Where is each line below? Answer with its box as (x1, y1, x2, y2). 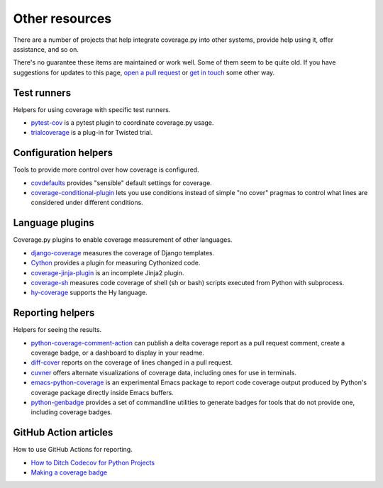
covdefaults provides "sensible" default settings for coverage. (30, 178, 212, 187)
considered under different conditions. (30, 199, 143, 207)
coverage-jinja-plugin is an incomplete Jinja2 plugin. (30, 268, 184, 277)
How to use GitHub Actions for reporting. (13, 445, 133, 454)
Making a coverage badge (30, 468, 108, 477)
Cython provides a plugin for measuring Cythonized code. (30, 259, 201, 267)
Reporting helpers (13, 307, 95, 319)
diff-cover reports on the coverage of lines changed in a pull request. (30, 358, 233, 367)
